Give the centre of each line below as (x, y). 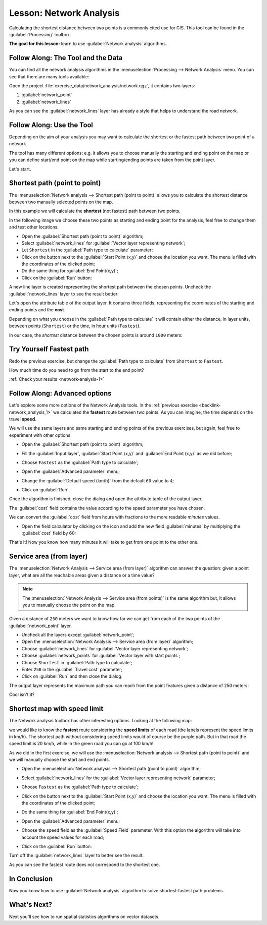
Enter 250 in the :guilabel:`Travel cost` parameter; (72, 670)
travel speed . (23, 419)
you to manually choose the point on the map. (69, 605)
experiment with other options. (40, 435)
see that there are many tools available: (49, 76)
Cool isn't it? (22, 694)
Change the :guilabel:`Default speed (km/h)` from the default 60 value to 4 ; (98, 480)
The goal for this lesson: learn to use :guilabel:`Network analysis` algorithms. (88, 44)
